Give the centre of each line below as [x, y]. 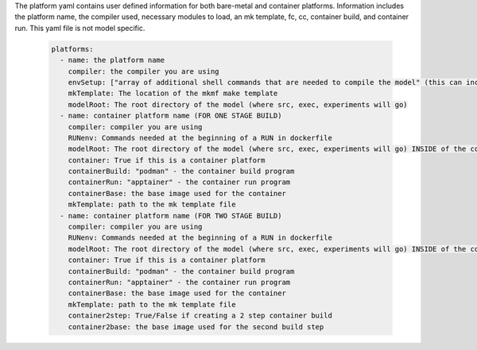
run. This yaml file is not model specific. [80, 28]
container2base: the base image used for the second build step [196, 327]
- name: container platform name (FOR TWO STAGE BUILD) [171, 215]
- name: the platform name [112, 60]
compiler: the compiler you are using [143, 71]
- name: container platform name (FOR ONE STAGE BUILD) [171, 116]
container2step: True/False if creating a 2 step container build [200, 316]
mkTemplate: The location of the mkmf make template [173, 94]
